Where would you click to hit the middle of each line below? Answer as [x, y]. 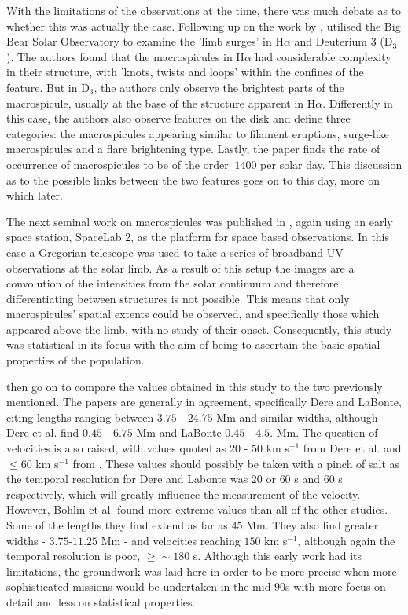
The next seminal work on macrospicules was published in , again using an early [200, 221]
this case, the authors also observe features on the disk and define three [178, 118]
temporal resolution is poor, [74, 556]
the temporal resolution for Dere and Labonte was [127, 479]
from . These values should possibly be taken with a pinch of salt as [236, 463]
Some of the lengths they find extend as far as [117, 525]
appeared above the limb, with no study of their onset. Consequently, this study [199, 329]
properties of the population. [75, 360]
